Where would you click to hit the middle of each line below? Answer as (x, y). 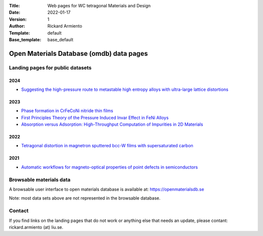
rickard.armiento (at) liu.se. (36, 227)
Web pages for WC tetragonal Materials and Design (99, 6)
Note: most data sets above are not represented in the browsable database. (85, 198)
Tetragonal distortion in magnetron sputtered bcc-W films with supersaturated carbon (107, 146)
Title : (15, 6)
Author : (17, 26)
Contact (19, 211)
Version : (18, 19)
